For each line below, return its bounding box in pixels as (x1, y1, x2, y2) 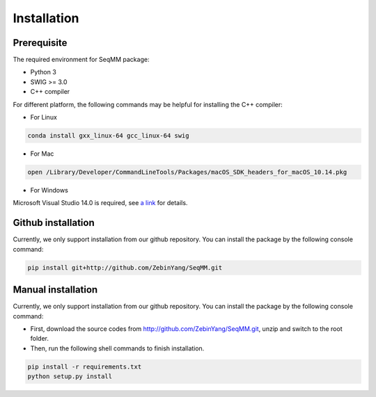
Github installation (13, 217, 95, 229)
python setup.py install (27, 373, 113, 380)
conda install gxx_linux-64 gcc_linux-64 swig (27, 132, 189, 139)
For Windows (30, 186, 69, 194)
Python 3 (30, 68, 57, 76)
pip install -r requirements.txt (27, 362, 142, 371)
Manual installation (13, 284, 98, 295)
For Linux (30, 113, 57, 122)
